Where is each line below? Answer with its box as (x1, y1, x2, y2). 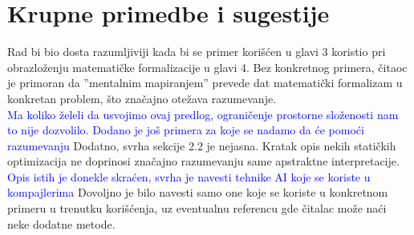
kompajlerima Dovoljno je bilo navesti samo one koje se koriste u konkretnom (7, 184, 388, 201)
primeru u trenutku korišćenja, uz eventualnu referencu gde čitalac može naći (7, 200, 387, 217)
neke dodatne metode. (7, 215, 116, 232)
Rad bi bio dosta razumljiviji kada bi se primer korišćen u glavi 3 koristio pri (7, 43, 386, 60)
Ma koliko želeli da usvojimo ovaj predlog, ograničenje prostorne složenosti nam (7, 106, 399, 122)
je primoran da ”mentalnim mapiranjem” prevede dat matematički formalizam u (7, 74, 403, 91)
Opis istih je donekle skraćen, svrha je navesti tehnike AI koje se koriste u (7, 168, 371, 185)
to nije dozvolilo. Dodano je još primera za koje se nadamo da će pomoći (7, 121, 364, 138)
